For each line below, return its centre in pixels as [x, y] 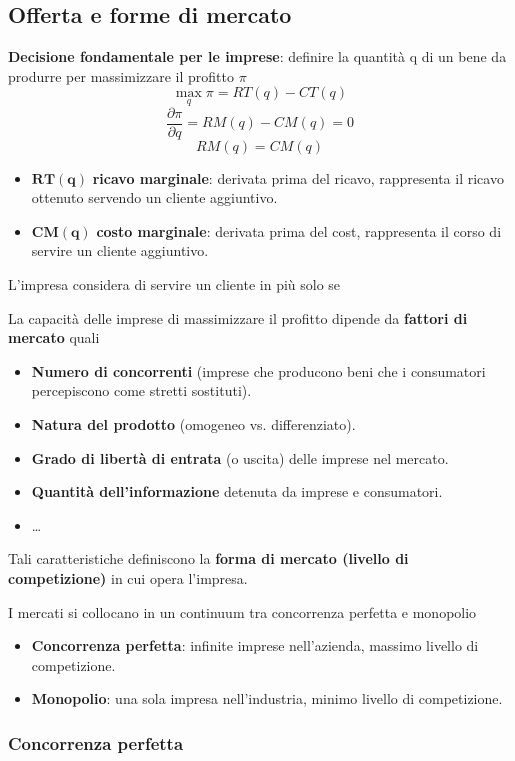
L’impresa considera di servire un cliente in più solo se [174, 284]
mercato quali [54, 337]
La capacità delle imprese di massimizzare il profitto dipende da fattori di [238, 317]
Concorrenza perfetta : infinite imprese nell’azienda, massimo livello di [255, 645]
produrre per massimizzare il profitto [121, 75]
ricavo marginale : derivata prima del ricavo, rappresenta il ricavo [298, 177]
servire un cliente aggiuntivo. [120, 250]
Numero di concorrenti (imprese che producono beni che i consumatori [258, 370]
